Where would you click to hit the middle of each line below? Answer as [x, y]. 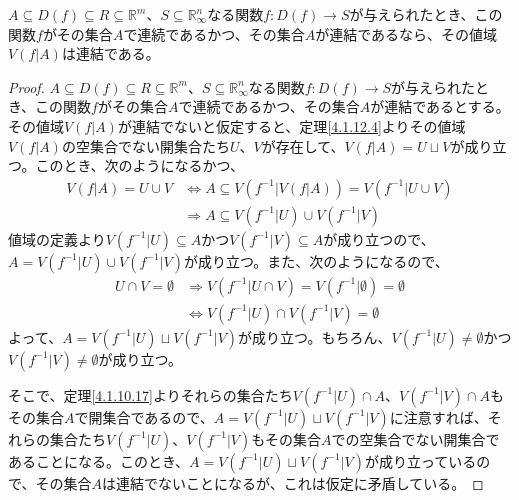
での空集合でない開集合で [415, 438]
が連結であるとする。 [440, 106]
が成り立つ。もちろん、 [315, 336]
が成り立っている [420, 460]
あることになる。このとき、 [99, 460]
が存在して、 [303, 145]
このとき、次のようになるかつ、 [139, 165]
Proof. [26, 86]
